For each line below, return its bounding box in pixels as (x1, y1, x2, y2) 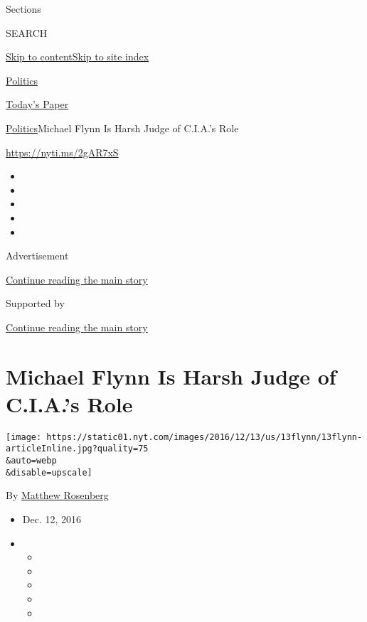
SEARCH (6, 25, 48, 40)
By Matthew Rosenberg (6, 488, 109, 503)
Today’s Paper (6, 97, 69, 112)
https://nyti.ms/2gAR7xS (6, 144, 119, 159)
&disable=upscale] (6, 467, 92, 478)
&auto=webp (6, 456, 57, 466)
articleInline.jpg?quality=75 (6, 444, 149, 454)
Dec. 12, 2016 (22, 512, 82, 527)
